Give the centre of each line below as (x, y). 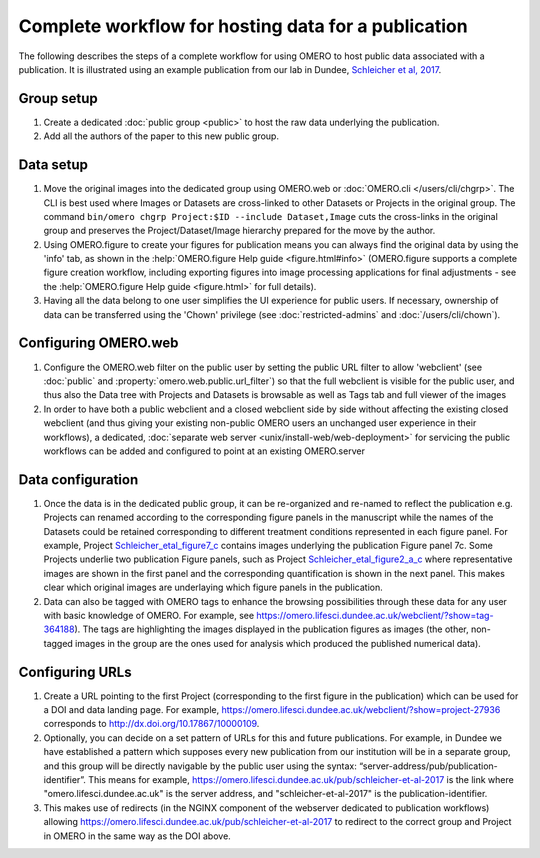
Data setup (53, 165)
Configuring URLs (75, 671)
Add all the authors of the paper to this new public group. (161, 136)
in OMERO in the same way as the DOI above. (137, 836)
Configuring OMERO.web (98, 343)
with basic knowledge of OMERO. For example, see (149, 615)
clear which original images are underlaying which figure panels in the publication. (213, 587)
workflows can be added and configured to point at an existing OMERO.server (204, 451)
